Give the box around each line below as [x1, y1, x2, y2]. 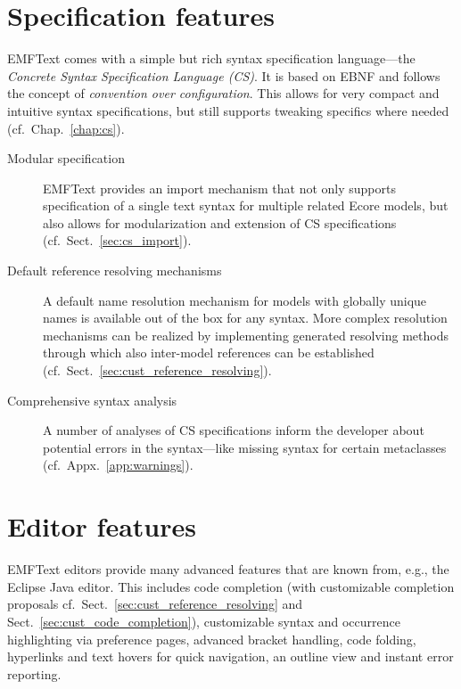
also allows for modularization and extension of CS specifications [43, 213, 397, 232]
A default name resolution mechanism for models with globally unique [43, 291, 427, 309]
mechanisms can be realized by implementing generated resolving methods [43, 325, 449, 344]
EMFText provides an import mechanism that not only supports [43, 178, 396, 197]
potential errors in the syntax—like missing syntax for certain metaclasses [43, 438, 447, 456]
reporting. [7, 664, 62, 683]
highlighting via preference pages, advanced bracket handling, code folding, [7, 629, 416, 648]
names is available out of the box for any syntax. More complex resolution [43, 308, 448, 327]
